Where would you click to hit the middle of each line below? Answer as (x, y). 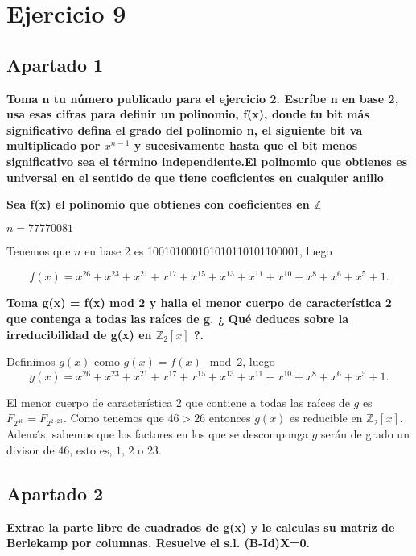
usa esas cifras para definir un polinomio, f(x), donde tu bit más (188, 114)
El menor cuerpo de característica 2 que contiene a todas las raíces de (178, 402)
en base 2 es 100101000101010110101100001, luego (208, 250)
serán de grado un (365, 434)
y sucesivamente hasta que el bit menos (246, 145)
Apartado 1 (55, 64)
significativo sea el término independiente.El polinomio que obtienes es (207, 161)
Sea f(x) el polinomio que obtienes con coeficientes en (158, 204)
